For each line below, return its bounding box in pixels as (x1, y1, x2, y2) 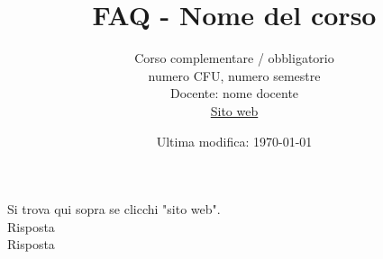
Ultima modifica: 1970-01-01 (156, 131, 313, 150)
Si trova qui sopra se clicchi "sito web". (7, 200, 221, 219)
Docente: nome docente (169, 84, 299, 103)
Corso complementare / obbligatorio (134, 49, 334, 67)
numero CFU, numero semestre (148, 66, 321, 85)
